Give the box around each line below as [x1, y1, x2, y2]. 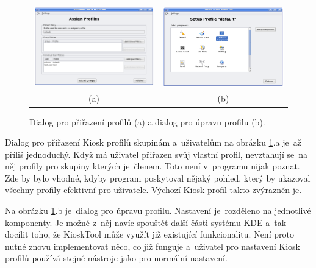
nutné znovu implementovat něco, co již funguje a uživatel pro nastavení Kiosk [5, 239, 300, 252]
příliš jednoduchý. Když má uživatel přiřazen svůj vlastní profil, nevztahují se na [5, 147, 307, 160]
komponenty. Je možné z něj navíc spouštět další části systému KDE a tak [5, 216, 287, 228]
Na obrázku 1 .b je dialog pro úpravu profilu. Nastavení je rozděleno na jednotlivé [5, 204, 311, 217]
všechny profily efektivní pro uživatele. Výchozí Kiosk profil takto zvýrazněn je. [5, 183, 302, 196]
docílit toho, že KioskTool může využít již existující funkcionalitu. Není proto [5, 228, 294, 241]
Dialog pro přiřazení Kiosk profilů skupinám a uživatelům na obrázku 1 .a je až [5, 136, 301, 149]
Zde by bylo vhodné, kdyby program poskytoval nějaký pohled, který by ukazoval [5, 171, 311, 184]
